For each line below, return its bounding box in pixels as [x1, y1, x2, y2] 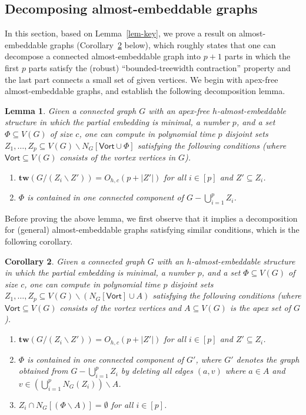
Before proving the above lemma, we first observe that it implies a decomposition [5, 212, 298, 224]
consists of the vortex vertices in [59, 151, 176, 163]
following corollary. [5, 235, 73, 247]
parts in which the [224, 50, 291, 62]
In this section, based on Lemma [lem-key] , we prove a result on [5, 27, 237, 39]
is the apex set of [229, 301, 291, 313]
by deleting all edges [121, 364, 193, 377]
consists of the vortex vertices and [59, 301, 182, 313]
